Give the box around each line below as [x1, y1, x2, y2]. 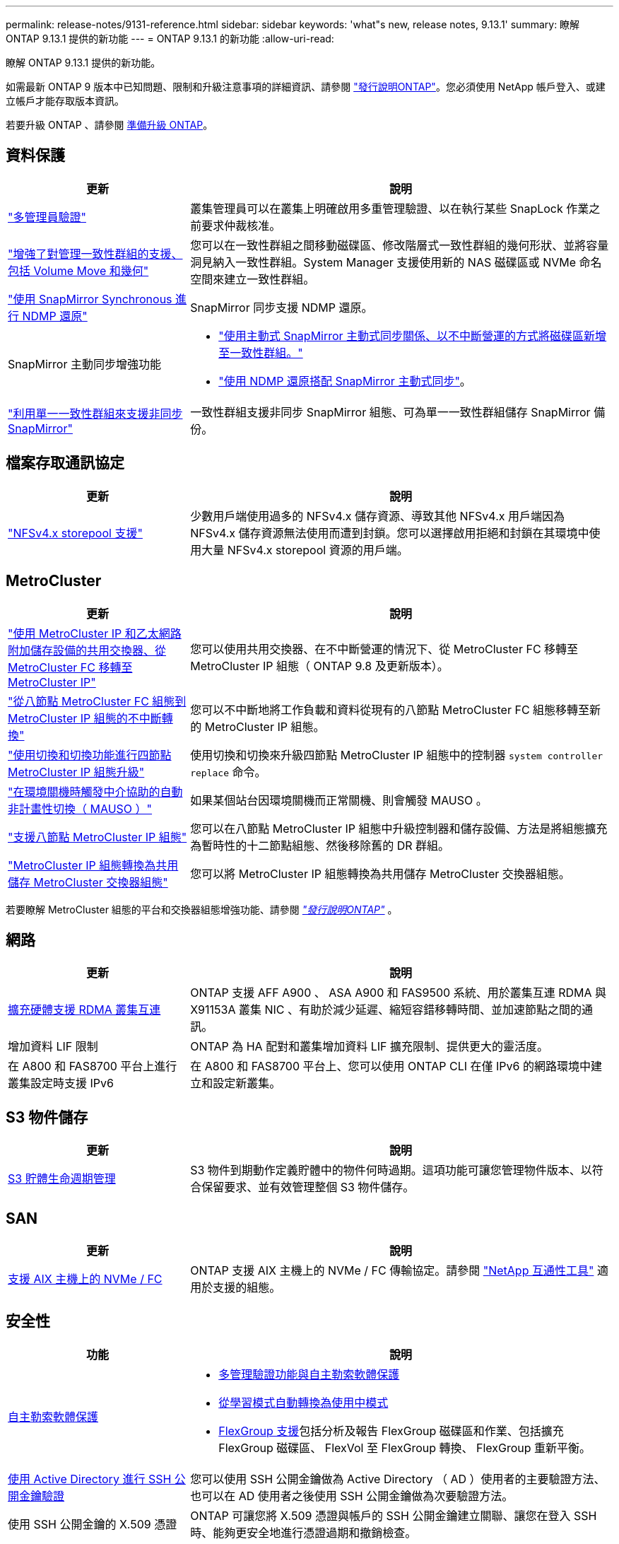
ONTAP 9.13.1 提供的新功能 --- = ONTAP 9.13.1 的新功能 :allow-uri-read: [6, 33, 334, 45]
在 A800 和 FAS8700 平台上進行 [8, 1059, 177, 1074]
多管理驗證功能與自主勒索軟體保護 [218, 1367, 400, 1381]
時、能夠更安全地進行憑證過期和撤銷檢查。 [190, 1525, 417, 1540]
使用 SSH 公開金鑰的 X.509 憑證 [8, 1516, 177, 1531]
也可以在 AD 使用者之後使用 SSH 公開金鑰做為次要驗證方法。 [190, 1488, 514, 1503]
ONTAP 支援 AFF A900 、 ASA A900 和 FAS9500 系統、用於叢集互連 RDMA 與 [190, 986, 607, 1000]
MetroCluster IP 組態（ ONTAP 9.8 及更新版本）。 [190, 658, 449, 673]
